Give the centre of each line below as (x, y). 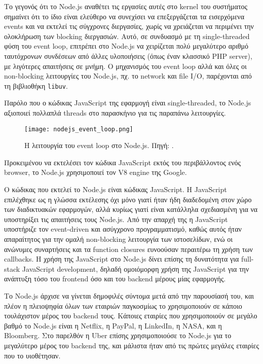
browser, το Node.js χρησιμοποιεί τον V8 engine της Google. (96, 172)
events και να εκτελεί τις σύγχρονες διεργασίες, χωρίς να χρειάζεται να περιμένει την (129, 26)
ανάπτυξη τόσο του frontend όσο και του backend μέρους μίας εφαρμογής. (115, 279)
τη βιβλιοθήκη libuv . (36, 85)
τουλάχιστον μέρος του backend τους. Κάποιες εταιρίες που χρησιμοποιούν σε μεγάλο (131, 316)
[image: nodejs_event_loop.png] (79, 129)
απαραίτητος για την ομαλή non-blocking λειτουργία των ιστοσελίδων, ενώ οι (119, 239)
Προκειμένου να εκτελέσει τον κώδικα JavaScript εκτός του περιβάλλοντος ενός (123, 162)
